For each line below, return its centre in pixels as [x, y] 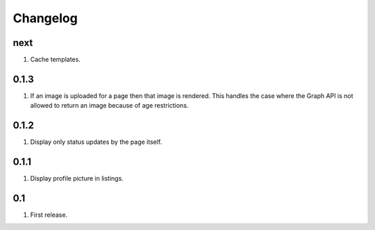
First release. [49, 215]
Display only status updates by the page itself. [96, 142]
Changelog [45, 18]
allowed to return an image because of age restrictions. [109, 106]
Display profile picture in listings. [77, 179]
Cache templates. [56, 60]
